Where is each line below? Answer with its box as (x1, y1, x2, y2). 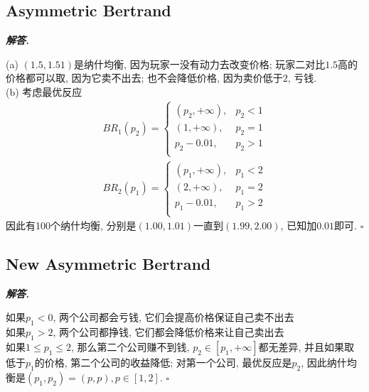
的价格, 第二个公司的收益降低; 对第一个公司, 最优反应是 (34, 355, 292, 370)
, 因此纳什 (301, 355, 347, 370)
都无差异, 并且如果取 (258, 339, 355, 354)
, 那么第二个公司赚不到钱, (71, 339, 190, 354)
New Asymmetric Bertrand (6, 253, 211, 275)
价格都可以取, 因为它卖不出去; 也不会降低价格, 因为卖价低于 (6, 70, 283, 85)
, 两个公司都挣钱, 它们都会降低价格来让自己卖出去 (53, 325, 284, 339)
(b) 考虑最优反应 (6, 84, 82, 99)
